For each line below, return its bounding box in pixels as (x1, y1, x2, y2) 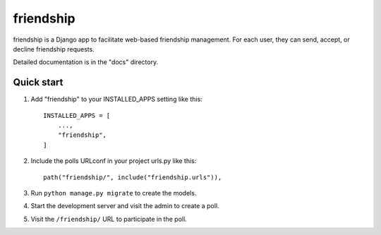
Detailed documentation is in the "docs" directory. (13, 58, 159, 66)
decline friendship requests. (13, 44, 95, 53)
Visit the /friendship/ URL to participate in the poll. (30, 215, 187, 223)
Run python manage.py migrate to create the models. (30, 188, 197, 197)
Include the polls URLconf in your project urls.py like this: (30, 157, 197, 165)
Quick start (13, 76, 64, 88)
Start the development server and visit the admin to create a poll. (30, 202, 219, 210)
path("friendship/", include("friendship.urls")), (43, 173, 222, 181)
